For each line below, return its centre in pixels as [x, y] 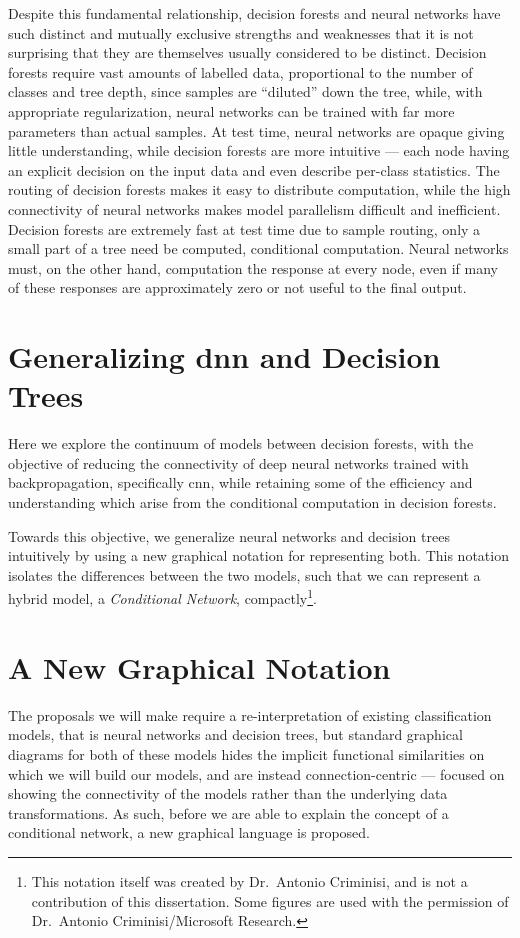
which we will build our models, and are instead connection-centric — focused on [256, 773]
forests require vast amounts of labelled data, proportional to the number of [240, 71]
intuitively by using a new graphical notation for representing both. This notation [258, 555]
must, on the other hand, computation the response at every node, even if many [253, 267]
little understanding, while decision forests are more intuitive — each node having [259, 150]
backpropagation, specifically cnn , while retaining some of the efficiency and [240, 482]
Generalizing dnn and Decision [224, 356]
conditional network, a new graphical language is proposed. [189, 832]
